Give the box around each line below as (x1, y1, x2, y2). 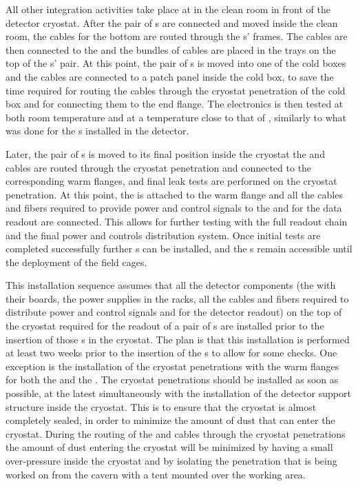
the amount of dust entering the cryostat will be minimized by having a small (6, 440, 333, 454)
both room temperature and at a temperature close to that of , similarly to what (6, 110, 347, 124)
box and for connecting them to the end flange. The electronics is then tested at (6, 97, 344, 111)
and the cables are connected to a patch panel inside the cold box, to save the (6, 69, 334, 83)
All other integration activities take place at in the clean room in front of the (6, 2, 330, 16)
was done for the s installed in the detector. (6, 123, 189, 138)
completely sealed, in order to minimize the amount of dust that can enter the (6, 413, 335, 427)
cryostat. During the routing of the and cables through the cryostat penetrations (6, 426, 346, 441)
